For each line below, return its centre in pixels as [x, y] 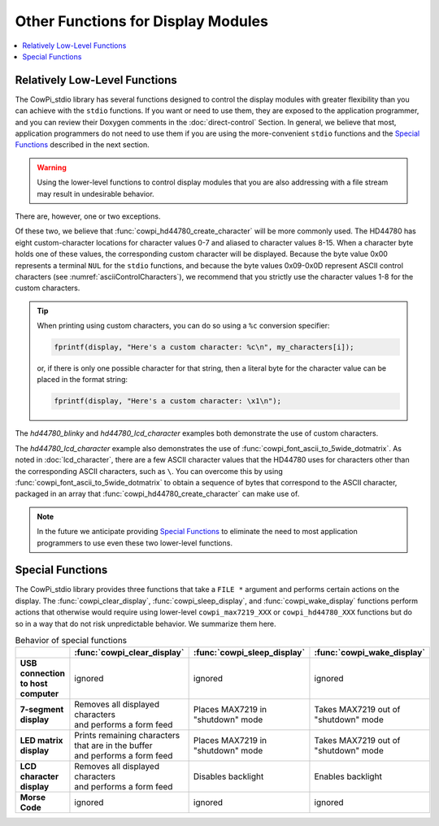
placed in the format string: [83, 380]
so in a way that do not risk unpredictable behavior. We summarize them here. [146, 624]
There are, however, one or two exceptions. [88, 216]
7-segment [42, 710]
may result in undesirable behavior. [96, 193]
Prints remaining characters [127, 736]
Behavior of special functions [71, 641]
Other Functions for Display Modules [141, 21]
